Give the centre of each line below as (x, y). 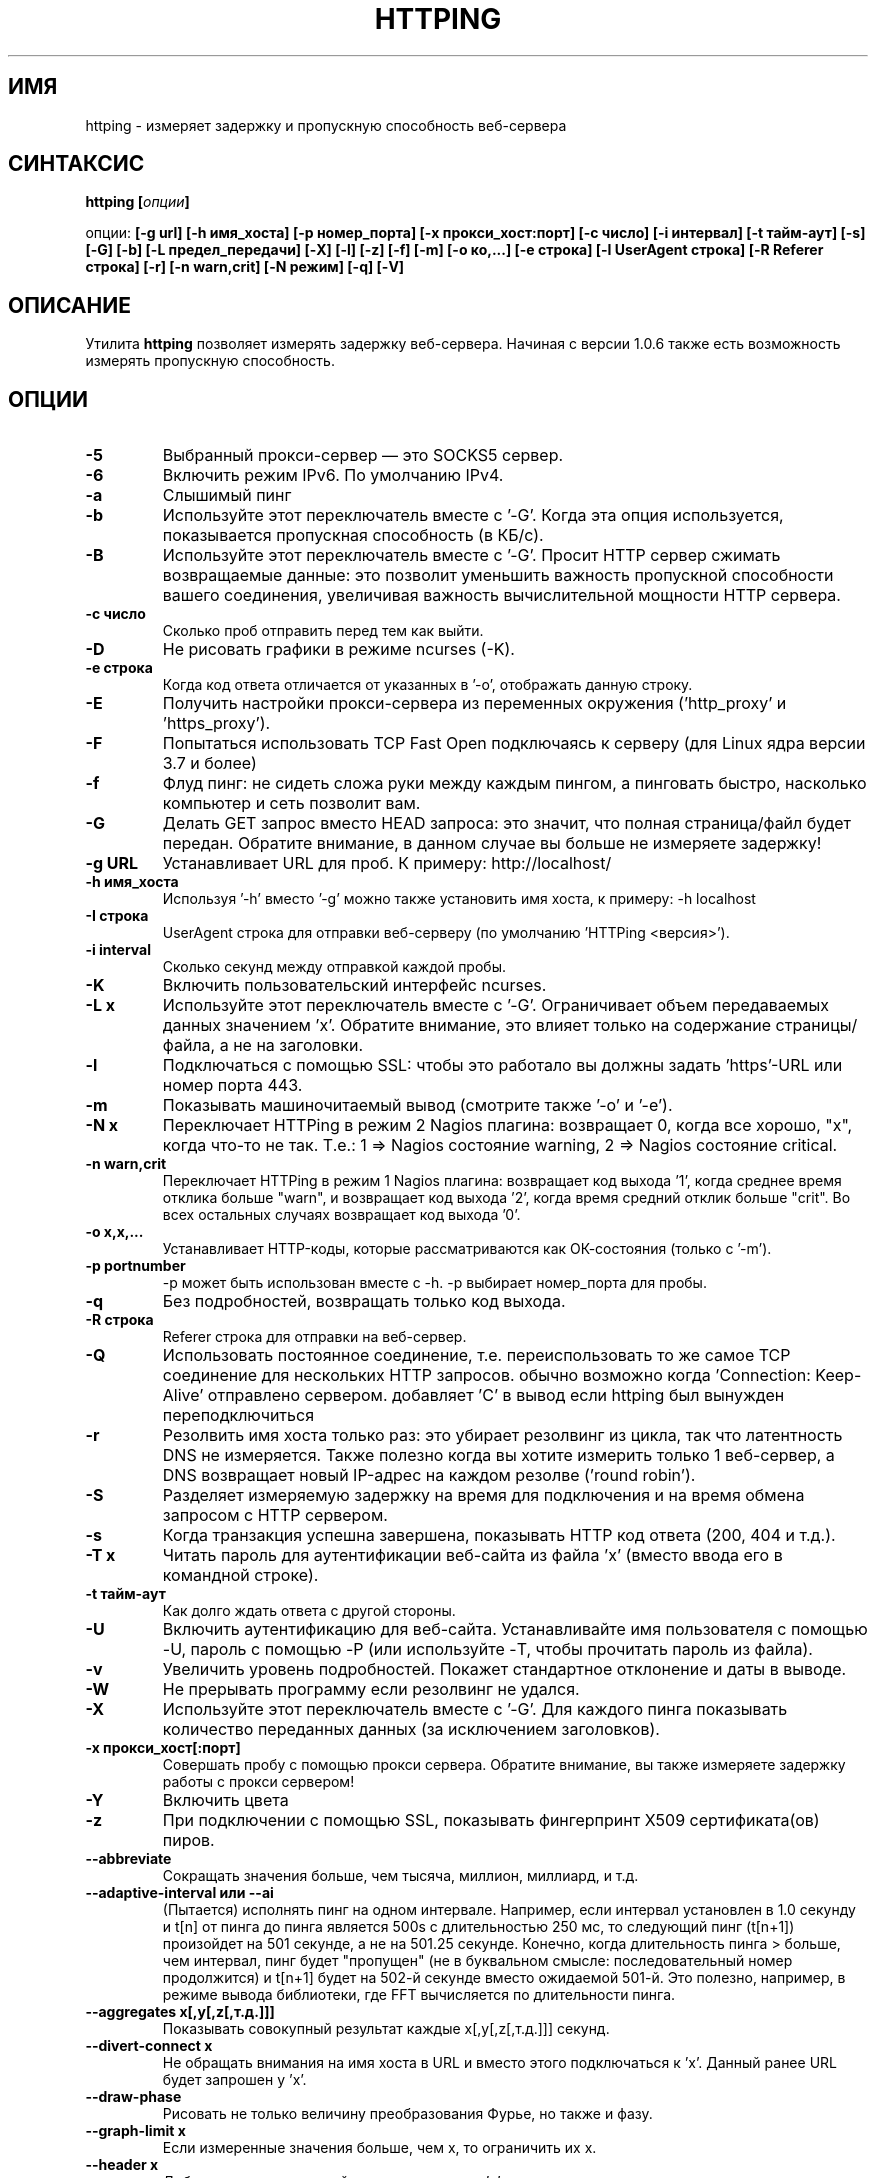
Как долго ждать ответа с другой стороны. (309, 1611)
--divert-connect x (149, 2046)
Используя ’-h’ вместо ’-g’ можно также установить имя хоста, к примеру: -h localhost (459, 899)
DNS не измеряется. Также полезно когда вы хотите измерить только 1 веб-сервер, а (498, 1455)
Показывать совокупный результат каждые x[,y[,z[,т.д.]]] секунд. (386, 2029)
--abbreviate (128, 1859)
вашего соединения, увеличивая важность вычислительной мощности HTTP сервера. (501, 595)
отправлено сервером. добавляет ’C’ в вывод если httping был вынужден (496, 1395)
